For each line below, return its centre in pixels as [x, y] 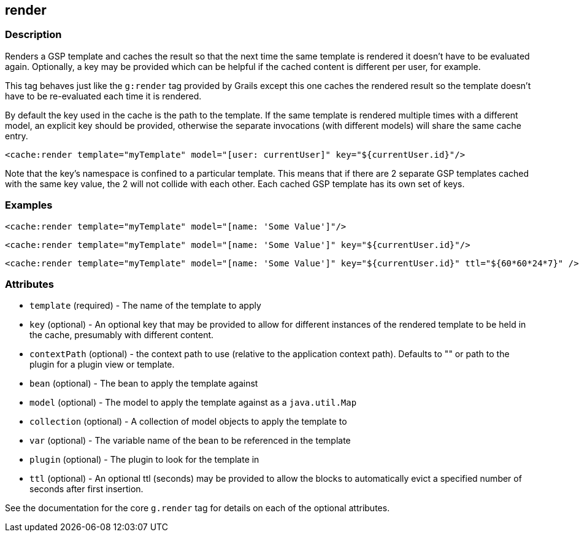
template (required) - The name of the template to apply [145, 306]
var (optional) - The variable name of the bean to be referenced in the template [190, 441]
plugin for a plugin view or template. [102, 365]
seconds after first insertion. [86, 489]
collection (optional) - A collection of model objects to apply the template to [188, 422]
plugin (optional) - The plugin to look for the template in [144, 460]
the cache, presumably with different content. [122, 335]
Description [33, 35]
